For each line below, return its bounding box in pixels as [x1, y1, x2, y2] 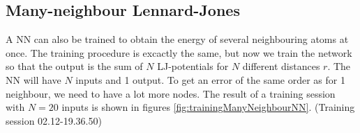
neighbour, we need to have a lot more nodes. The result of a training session [6, 86, 336, 100]
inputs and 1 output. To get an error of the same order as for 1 [75, 72, 345, 87]
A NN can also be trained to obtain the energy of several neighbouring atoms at [6, 32, 349, 46]
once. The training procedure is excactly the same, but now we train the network [6, 45, 352, 60]
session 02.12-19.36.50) [6, 113, 102, 127]
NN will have [6, 72, 61, 87]
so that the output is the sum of [6, 59, 143, 73]
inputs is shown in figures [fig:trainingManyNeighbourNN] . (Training [61, 100, 355, 114]
